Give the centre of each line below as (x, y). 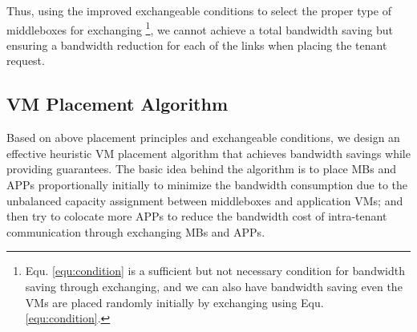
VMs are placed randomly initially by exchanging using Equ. (174, 302)
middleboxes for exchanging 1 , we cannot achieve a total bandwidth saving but (200, 28)
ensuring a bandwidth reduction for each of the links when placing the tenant (197, 45)
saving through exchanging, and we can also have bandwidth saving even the (214, 286)
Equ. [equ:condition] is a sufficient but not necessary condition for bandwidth (215, 271)
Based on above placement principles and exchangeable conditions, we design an (203, 138)
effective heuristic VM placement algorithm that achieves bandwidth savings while (208, 153)
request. (26, 61)
